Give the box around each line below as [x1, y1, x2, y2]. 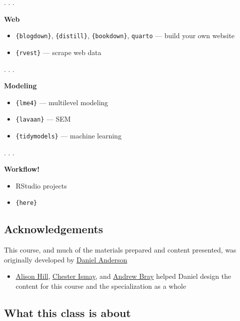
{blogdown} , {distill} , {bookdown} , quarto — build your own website [15, 30, 235, 41]
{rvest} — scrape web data [15, 47, 102, 57]
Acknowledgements [4, 221, 103, 237]
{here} [15, 199, 37, 207]
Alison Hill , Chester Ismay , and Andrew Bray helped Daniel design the [15, 271, 231, 281]
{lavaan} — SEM [15, 114, 71, 124]
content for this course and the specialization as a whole [15, 281, 186, 291]
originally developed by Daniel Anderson [4, 254, 127, 264]
